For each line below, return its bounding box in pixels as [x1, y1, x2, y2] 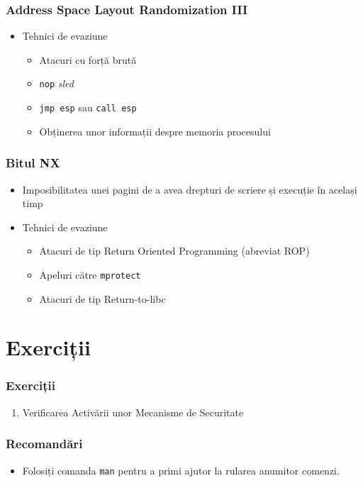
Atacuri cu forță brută [39, 52, 137, 67]
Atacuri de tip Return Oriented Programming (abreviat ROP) [39, 243, 310, 258]
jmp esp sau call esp [39, 100, 137, 115]
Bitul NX [6, 154, 60, 172]
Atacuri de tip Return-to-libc [39, 291, 166, 306]
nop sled [39, 76, 74, 91]
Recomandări [6, 435, 83, 453]
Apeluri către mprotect [39, 267, 141, 282]
